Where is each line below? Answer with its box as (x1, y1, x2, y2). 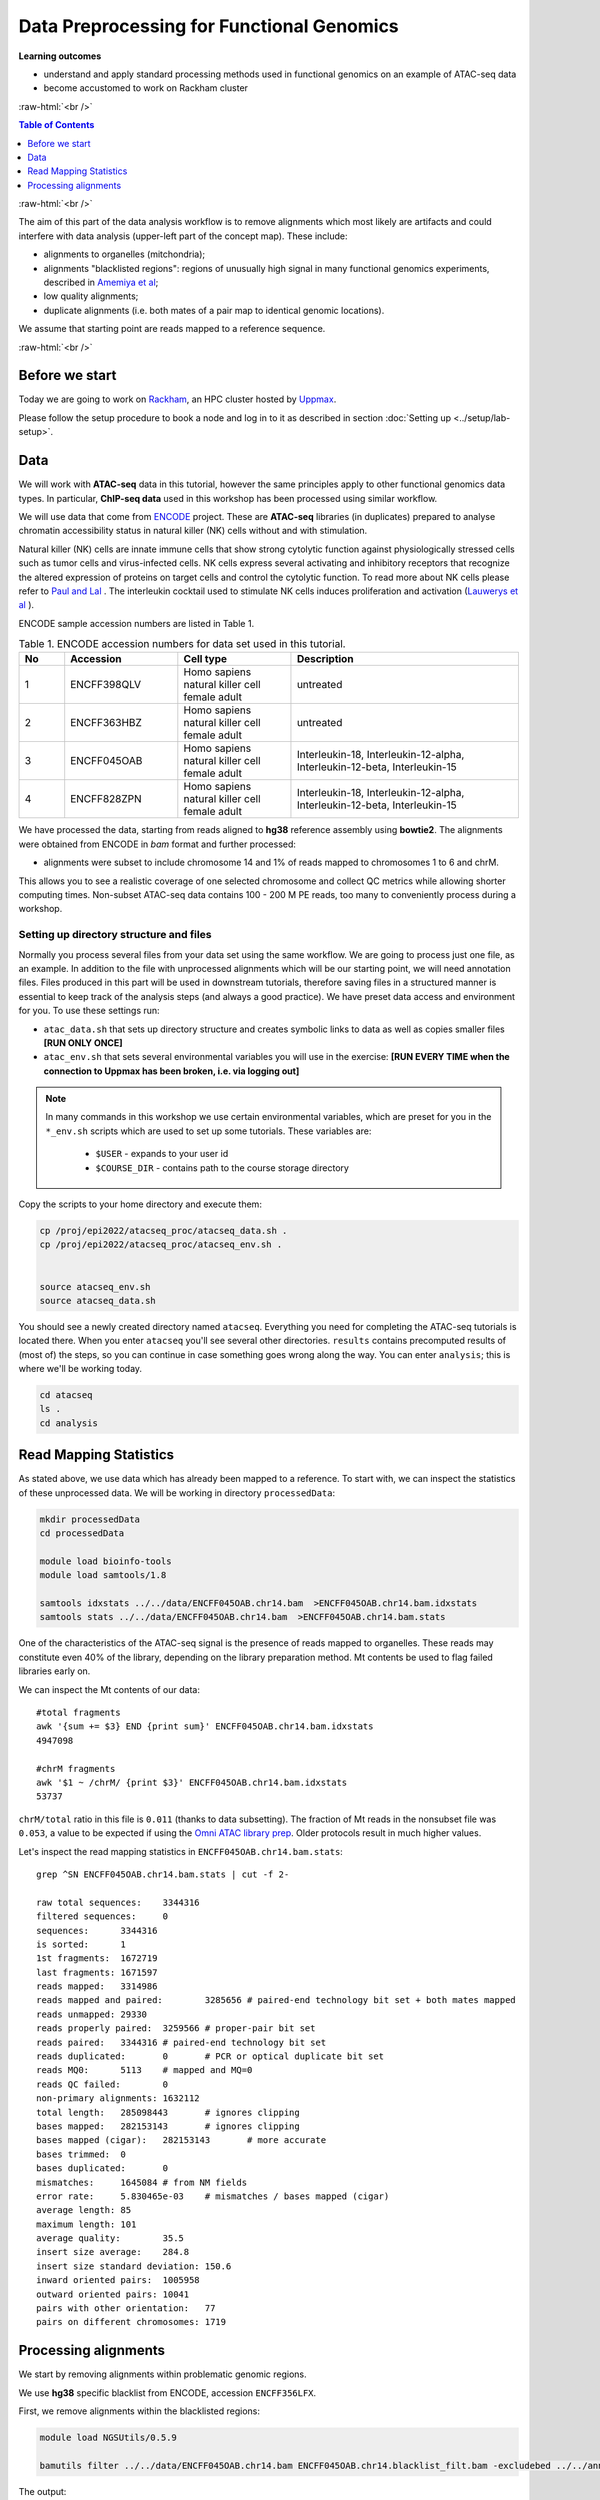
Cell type (183, 652, 228, 666)
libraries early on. (18, 1665, 91, 1677)
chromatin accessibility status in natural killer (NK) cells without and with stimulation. (18, 525, 368, 537)
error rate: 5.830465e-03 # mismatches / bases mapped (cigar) (36, 2190, 390, 2202)
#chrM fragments (36, 1763, 116, 1774)
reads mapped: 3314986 (36, 1981, 158, 1992)
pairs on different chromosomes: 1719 (36, 2316, 227, 2328)
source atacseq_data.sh (39, 1295, 157, 1306)
